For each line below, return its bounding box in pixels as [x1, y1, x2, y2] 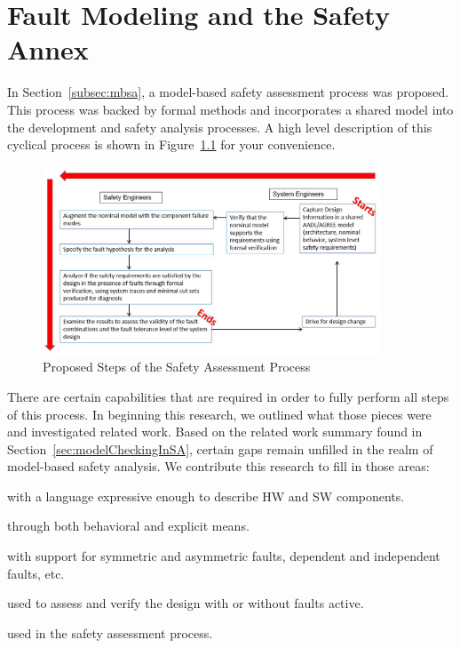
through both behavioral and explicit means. [7, 516, 250, 535]
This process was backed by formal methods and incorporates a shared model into [7, 100, 454, 118]
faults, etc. [7, 564, 65, 582]
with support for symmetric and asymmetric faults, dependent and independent [7, 547, 440, 565]
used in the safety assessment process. [7, 623, 213, 642]
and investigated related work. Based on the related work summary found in [7, 422, 423, 441]
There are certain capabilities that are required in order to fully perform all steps [7, 387, 449, 405]
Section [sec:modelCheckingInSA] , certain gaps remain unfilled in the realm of [7, 439, 433, 458]
